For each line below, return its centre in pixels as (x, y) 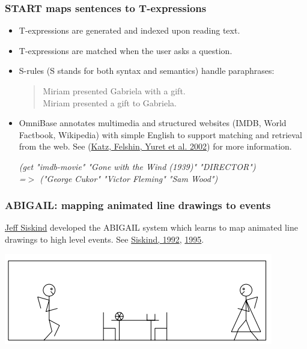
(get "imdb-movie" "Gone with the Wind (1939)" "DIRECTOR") (137, 166)
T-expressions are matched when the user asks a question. (126, 50)
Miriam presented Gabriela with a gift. (114, 91)
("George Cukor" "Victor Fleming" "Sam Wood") (129, 178)
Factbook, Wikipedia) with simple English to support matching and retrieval (160, 134)
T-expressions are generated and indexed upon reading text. (129, 30)
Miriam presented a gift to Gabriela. (110, 102)
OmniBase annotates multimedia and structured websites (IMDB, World (153, 123)
